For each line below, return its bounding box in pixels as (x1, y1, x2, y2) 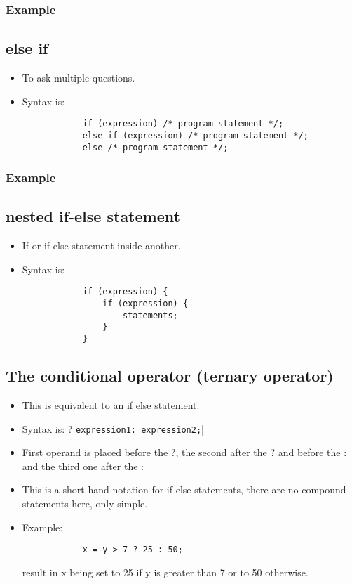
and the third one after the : (22, 458, 144, 473)
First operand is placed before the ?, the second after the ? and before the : (22, 445, 347, 460)
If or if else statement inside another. (22, 238, 181, 253)
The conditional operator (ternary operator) (6, 365, 334, 387)
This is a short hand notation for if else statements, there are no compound (22, 482, 346, 497)
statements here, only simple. (22, 495, 148, 510)
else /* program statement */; (82, 142, 229, 153)
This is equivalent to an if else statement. (22, 397, 200, 412)
